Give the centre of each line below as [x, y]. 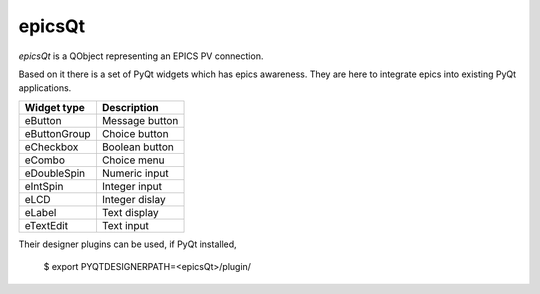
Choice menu [133, 160]
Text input [125, 225]
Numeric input [135, 173]
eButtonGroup [57, 133]
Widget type [54, 107]
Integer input [132, 186]
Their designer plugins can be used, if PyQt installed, [127, 244]
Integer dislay [133, 199]
